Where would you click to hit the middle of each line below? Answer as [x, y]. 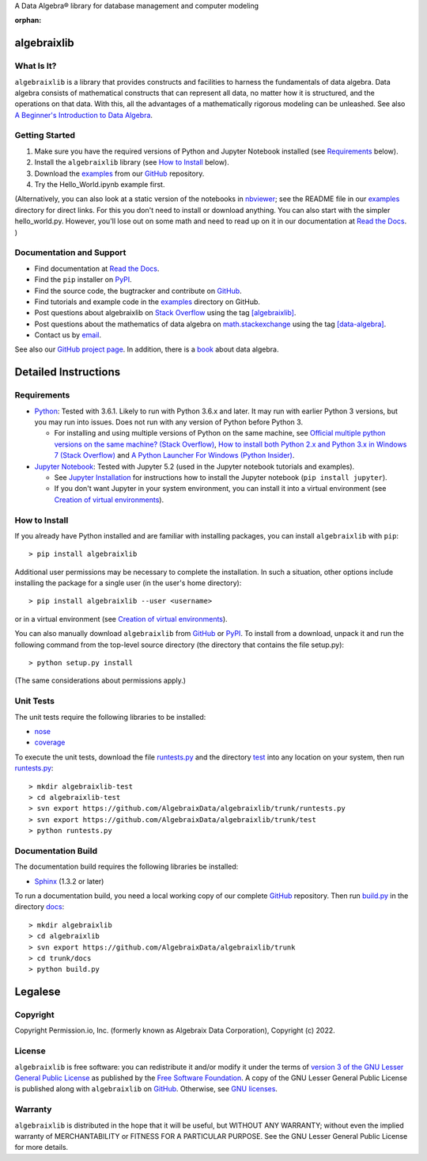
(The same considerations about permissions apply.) [100, 680]
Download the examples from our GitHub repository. [119, 173]
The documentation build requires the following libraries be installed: [127, 866]
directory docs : [40, 907]
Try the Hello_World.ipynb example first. [100, 185]
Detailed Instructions [68, 372]
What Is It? [36, 66]
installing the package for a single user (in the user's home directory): [128, 583]
